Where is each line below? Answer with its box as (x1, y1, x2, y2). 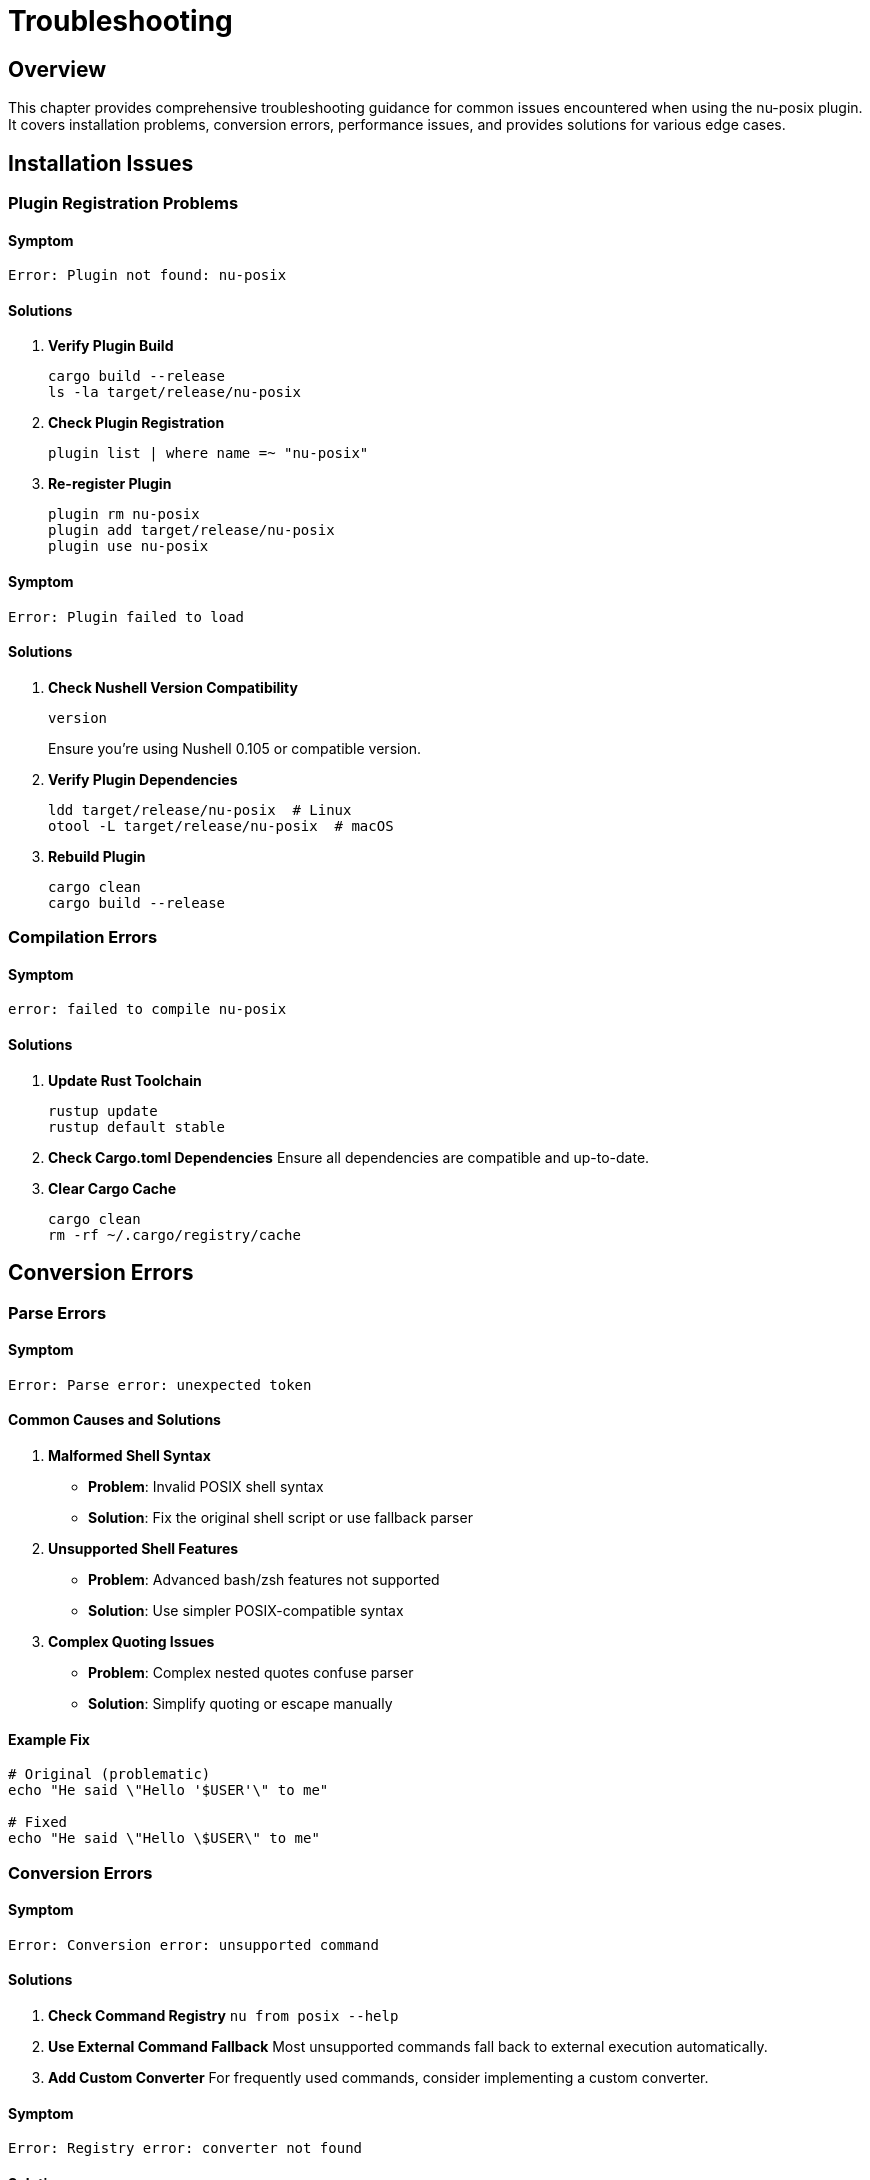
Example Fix (8, 1730, 90, 1748)
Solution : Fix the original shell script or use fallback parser (88, 1508, 473, 1526)
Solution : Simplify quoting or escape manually (88, 1694, 393, 1712)
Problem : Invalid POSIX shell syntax (88, 1477, 324, 1495)
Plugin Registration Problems (8, 193, 239, 214)
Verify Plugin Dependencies (48, 770, 238, 788)
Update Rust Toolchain (48, 1071, 202, 1089)
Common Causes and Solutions (8, 1411, 221, 1429)
